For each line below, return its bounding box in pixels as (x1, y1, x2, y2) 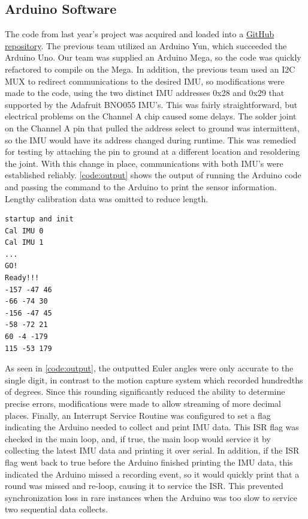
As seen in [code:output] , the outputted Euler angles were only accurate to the (5, 362, 294, 374)
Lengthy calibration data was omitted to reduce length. (5, 192, 209, 205)
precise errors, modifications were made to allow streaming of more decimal (5, 397, 281, 410)
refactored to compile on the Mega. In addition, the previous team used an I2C (5, 62, 295, 75)
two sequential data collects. (5, 503, 108, 515)
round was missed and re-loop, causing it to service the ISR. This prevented (5, 479, 283, 492)
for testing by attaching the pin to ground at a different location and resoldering (5, 145, 300, 158)
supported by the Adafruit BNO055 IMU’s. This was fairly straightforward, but (5, 98, 298, 110)
